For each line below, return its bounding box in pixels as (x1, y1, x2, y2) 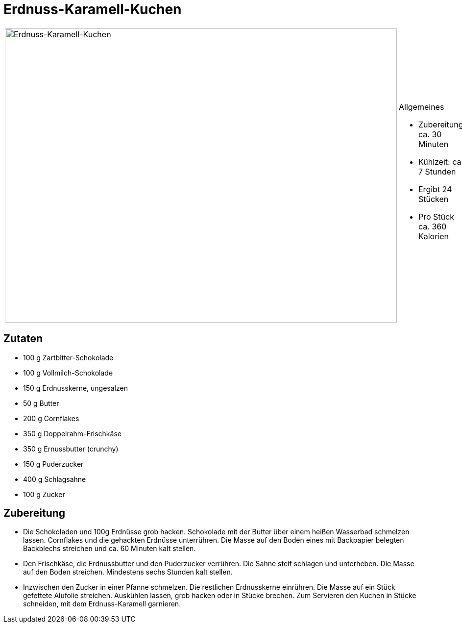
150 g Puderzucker (23, 459, 84, 468)
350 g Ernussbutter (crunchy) (23, 444, 119, 453)
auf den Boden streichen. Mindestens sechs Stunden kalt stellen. (23, 568, 233, 577)
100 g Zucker (23, 490, 65, 499)
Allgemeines (399, 101, 444, 112)
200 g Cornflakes (23, 414, 79, 423)
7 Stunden (418, 166, 456, 176)
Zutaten (3, 332, 43, 345)
